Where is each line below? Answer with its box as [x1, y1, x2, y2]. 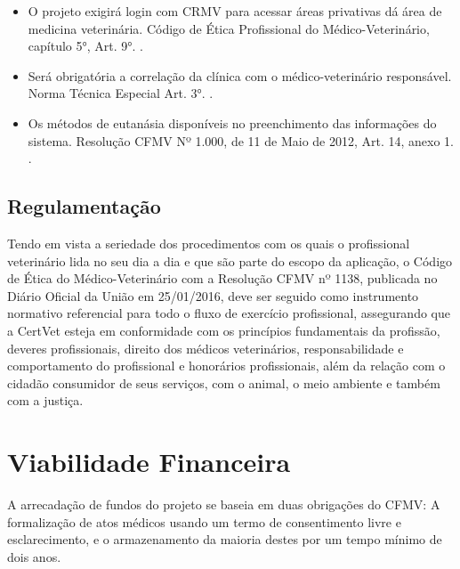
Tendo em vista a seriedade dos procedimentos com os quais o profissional [7, 233, 410, 252]
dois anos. [7, 547, 61, 565]
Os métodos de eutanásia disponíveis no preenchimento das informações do [28, 113, 437, 132]
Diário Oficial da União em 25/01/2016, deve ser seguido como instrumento [7, 286, 419, 305]
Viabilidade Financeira [7, 443, 291, 480]
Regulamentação [7, 192, 161, 220]
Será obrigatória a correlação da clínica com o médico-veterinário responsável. [28, 66, 452, 85]
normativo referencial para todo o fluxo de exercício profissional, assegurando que [7, 304, 450, 322]
